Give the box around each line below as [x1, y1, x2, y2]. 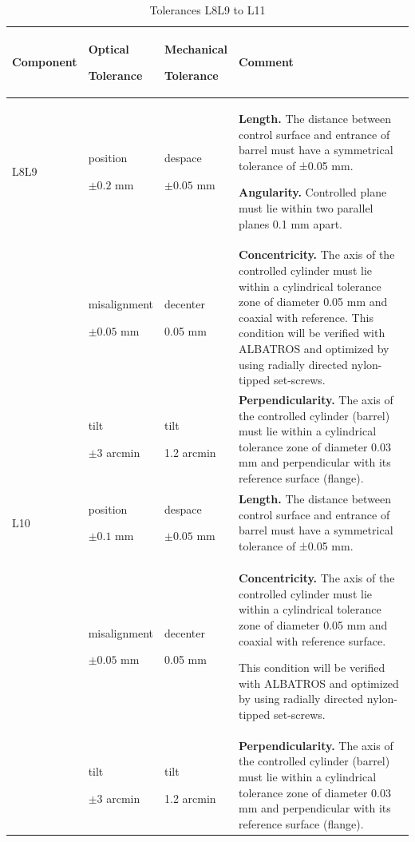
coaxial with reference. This [239, 308, 373, 325]
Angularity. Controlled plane [239, 184, 387, 201]
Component [12, 54, 77, 70]
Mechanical [164, 40, 227, 57]
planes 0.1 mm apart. [239, 215, 343, 232]
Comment [239, 54, 294, 70]
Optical [88, 40, 129, 57]
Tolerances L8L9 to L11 [149, 2, 266, 18]
